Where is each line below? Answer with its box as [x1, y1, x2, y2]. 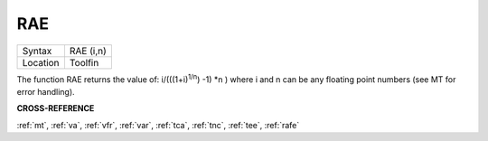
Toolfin [69, 56, 99, 69]
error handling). [16, 86, 76, 97]
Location [22, 56, 60, 69]
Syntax [22, 44, 52, 57]
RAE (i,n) [69, 44, 108, 57]
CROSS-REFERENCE [16, 103, 95, 114]
